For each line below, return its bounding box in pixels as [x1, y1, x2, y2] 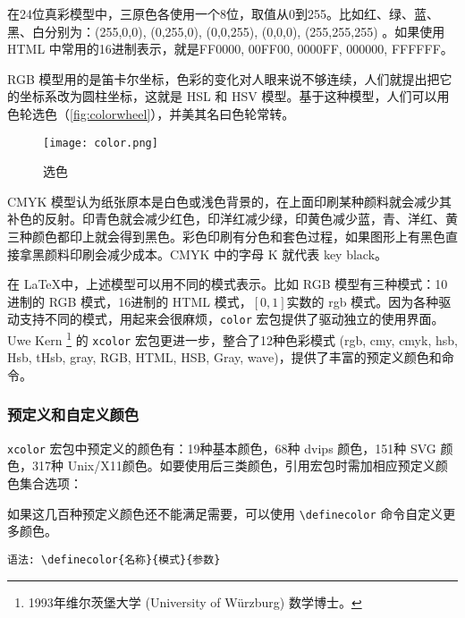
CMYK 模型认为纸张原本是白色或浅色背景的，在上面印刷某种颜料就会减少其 [7, 191, 452, 210]
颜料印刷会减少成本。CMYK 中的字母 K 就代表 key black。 [44, 244, 388, 263]
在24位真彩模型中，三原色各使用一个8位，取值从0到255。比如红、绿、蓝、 [7, 4, 439, 22]
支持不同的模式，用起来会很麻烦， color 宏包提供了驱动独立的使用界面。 [19, 309, 444, 328]
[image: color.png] [43, 136, 158, 149]
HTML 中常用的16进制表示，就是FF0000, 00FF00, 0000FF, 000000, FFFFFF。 [7, 39, 453, 58]
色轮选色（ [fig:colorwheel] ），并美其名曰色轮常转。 [7, 104, 295, 123]
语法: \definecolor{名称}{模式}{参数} [7, 553, 221, 566]
